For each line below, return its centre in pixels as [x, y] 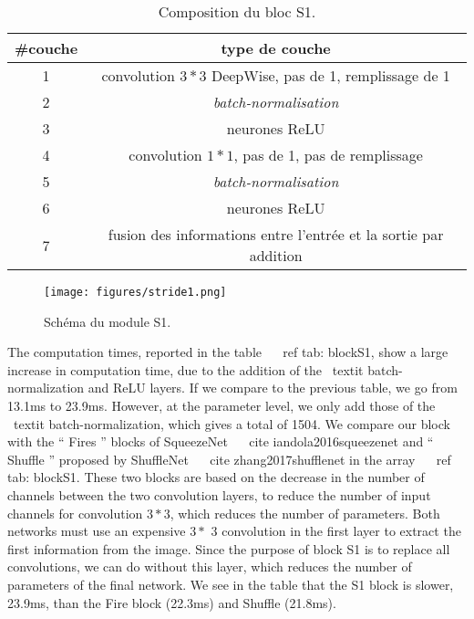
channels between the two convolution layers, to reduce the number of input [219, 495]
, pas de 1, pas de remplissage [328, 155]
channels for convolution [75, 513]
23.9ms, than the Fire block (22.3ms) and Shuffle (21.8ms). [172, 602]
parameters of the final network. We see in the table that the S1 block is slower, [231, 584]
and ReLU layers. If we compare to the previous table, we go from [273, 388]
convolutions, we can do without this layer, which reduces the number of [210, 567]
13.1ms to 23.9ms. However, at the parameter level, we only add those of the [222, 406]
